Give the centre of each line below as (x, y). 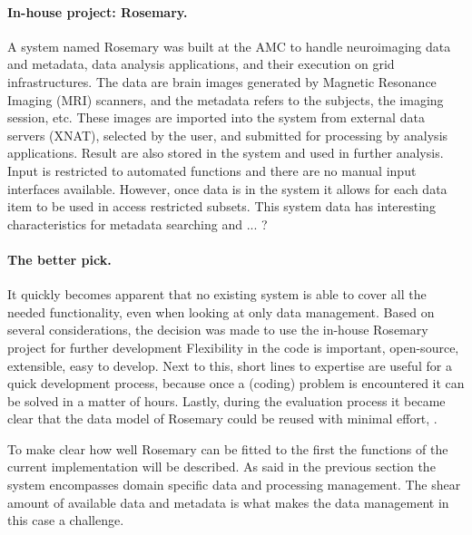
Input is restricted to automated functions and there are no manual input (212, 170)
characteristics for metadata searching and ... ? (138, 224)
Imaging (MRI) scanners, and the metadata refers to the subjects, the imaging (226, 99)
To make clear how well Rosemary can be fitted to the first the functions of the (228, 448)
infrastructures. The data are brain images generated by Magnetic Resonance (222, 81)
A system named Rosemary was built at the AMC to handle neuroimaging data (229, 46)
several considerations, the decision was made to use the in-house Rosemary (218, 330)
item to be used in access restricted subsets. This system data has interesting (221, 206)
